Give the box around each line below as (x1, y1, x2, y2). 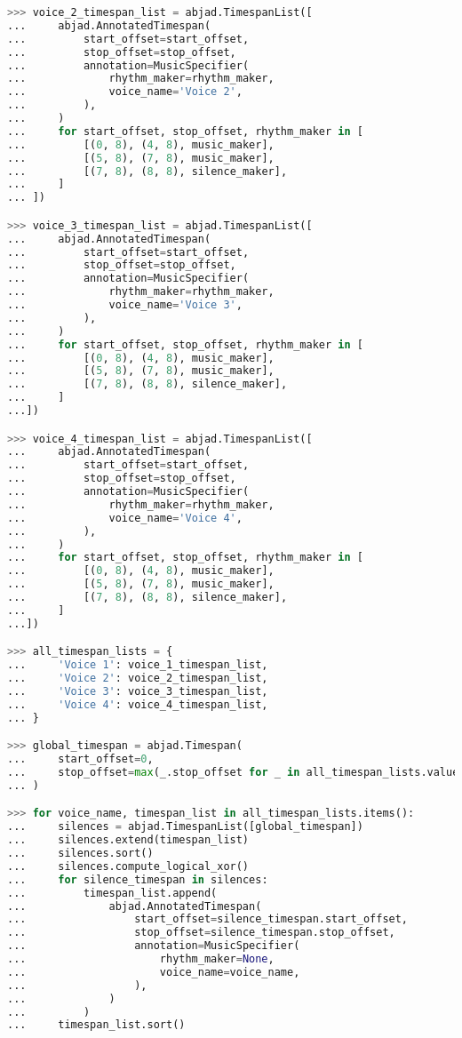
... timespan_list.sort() (7, 1018, 186, 1032)
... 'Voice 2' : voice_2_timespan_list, (7, 672, 268, 685)
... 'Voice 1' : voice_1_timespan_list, (7, 659, 268, 672)
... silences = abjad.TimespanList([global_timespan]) (7, 820, 363, 834)
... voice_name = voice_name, (7, 965, 300, 978)
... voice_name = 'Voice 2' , (7, 85, 243, 99)
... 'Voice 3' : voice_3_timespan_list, (7, 684, 268, 698)
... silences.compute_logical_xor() (7, 859, 250, 873)
